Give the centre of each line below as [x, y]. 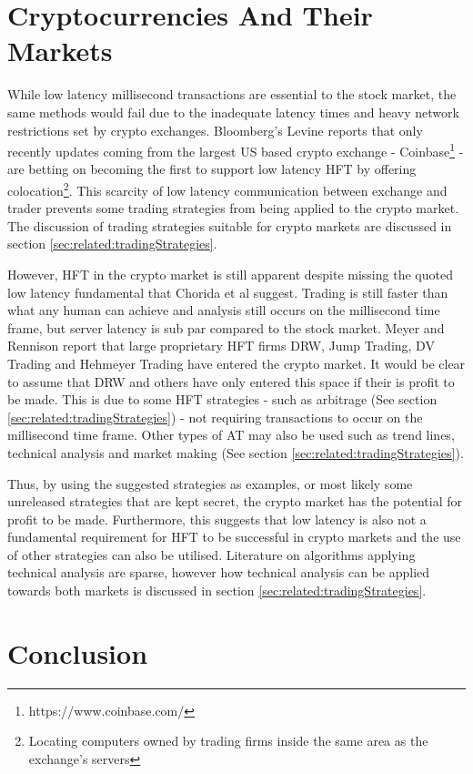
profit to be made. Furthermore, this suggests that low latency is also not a [217, 519]
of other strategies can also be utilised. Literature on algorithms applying [211, 554]
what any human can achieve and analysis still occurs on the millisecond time [224, 310]
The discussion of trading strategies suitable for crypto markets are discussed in [230, 225]
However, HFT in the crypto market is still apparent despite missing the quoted [230, 274]
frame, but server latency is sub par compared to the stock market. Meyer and [226, 327]
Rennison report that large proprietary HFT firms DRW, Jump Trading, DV [221, 346]
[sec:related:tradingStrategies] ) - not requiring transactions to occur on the [215, 417]
